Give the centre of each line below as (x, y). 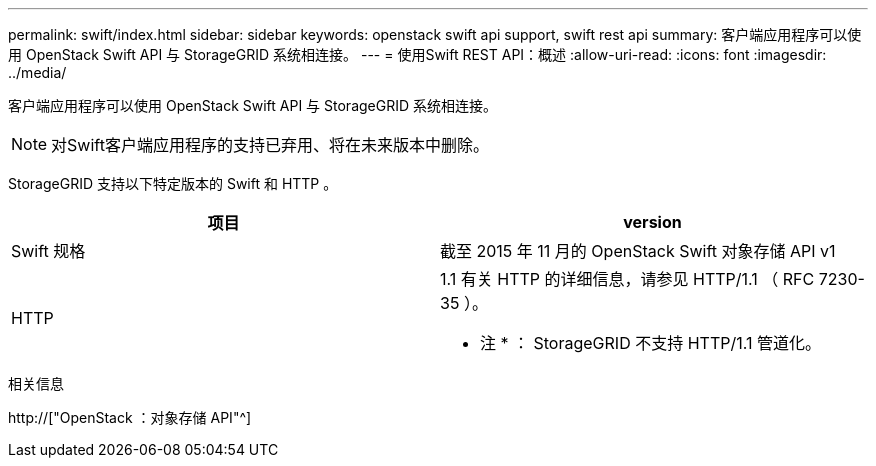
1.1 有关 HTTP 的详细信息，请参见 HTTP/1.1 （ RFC (627, 279)
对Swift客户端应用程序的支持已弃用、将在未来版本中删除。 (270, 145)
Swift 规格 (48, 251)
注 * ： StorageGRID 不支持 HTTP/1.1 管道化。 (650, 343)
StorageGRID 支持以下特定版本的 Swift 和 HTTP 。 (173, 183)
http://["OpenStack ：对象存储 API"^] (130, 417)
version (652, 222)
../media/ (37, 72)
